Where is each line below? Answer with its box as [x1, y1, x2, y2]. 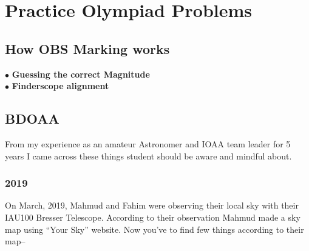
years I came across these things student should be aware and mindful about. [5, 149, 292, 162]
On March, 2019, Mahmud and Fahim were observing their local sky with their [5, 199, 299, 212]
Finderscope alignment [12, 79, 109, 92]
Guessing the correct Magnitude [12, 67, 150, 80]
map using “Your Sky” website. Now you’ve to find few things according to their [5, 223, 304, 235]
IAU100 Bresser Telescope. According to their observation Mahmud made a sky [5, 210, 301, 223]
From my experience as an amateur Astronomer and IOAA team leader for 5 [5, 137, 291, 150]
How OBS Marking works [5, 39, 170, 58]
